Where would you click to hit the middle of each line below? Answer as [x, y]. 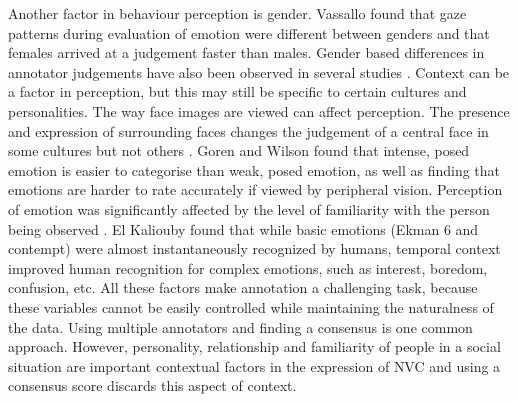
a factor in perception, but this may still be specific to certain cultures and [237, 91]
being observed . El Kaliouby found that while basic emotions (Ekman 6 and [243, 228]
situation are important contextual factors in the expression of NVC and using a [254, 365]
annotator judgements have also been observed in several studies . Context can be [259, 71]
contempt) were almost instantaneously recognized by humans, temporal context [254, 248]
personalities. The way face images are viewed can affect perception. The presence [259, 110]
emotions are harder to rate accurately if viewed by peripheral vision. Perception [255, 189]
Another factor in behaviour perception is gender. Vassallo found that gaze [237, 13]
